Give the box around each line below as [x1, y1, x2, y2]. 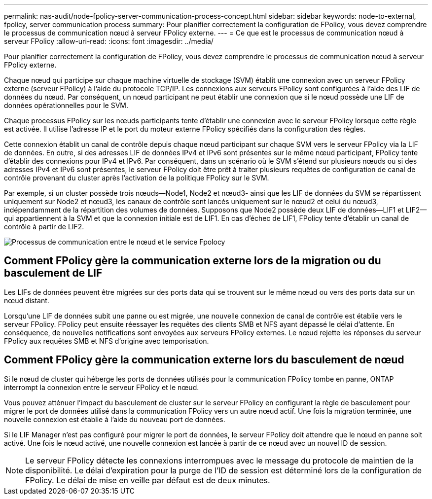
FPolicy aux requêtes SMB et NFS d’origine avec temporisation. [4, 336, 209, 345]
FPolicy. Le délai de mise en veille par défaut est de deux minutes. [25, 475, 270, 485]
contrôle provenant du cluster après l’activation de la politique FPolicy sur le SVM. [4, 174, 269, 182]
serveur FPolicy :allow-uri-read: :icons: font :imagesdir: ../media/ [4, 37, 214, 45]
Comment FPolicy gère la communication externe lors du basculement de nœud [4, 354, 404, 366]
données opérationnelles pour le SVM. [4, 101, 129, 109]
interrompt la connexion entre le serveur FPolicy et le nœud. [4, 383, 199, 392]
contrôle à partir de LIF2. [4, 222, 84, 231]
